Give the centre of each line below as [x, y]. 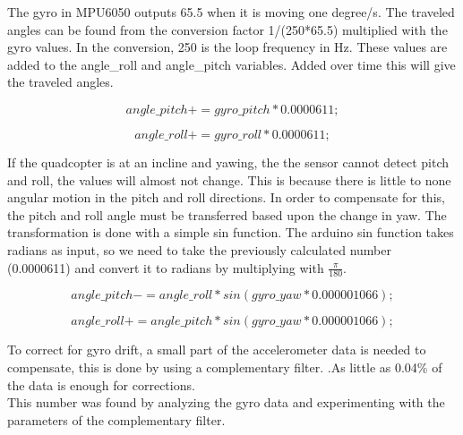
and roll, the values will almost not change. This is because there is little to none [229, 179]
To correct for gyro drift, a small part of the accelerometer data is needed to [217, 350]
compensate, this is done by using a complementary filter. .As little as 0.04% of [225, 367]
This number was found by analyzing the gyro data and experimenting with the [226, 402]
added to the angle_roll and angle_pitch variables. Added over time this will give [231, 64]
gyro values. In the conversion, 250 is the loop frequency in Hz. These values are [227, 47]
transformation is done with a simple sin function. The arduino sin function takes [231, 232]
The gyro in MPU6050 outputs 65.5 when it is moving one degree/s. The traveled [231, 12]
